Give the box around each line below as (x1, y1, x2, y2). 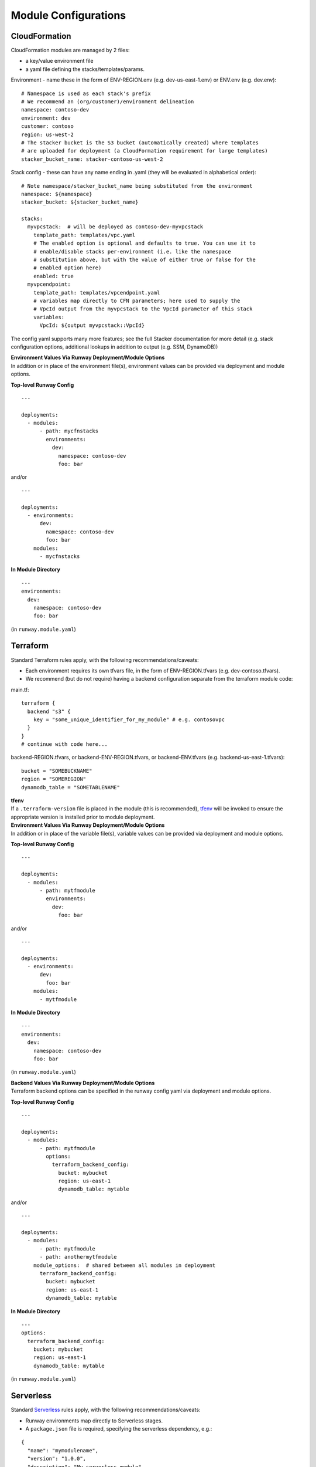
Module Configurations (11, 9, 126, 22)
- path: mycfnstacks (39, 428, 99, 434)
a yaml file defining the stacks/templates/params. (25, 65, 145, 73)
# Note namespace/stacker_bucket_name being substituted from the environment (21, 182, 253, 189)
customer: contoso (21, 123, 74, 130)
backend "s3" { (27, 708, 71, 715)
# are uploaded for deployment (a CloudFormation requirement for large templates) (21, 147, 269, 154)
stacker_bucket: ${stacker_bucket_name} (21, 199, 139, 205)
